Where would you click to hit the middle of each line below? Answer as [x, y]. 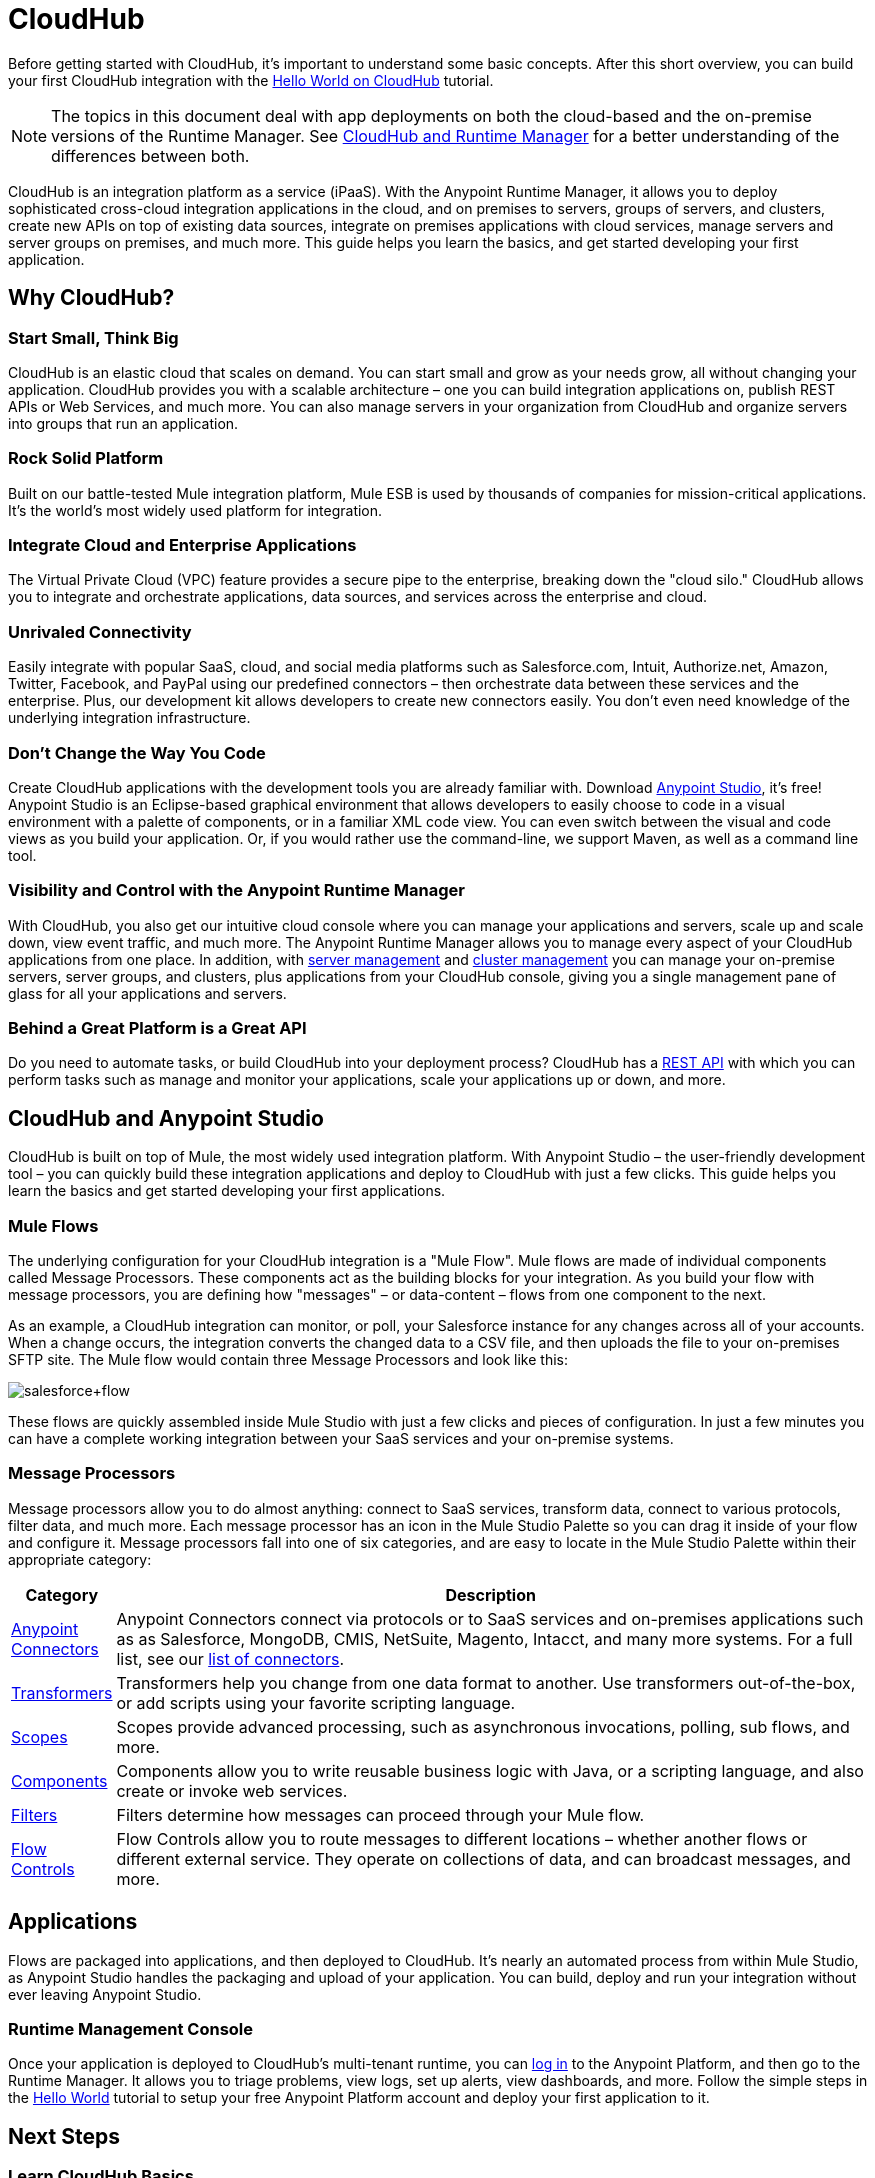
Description [490, 1594]
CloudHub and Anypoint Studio [166, 1118]
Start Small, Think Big [93, 337]
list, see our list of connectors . [230, 1658]
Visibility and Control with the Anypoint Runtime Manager [237, 890]
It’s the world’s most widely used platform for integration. [195, 510]
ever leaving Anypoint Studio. [105, 1994]
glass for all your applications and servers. [147, 993]
